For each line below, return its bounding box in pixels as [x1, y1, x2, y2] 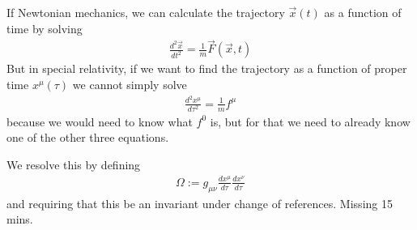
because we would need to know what [6, 113, 193, 130]
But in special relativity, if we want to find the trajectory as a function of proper [6, 60, 407, 77]
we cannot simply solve [72, 76, 187, 93]
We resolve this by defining [6, 156, 141, 173]
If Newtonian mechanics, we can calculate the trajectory [6, 4, 285, 20]
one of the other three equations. [6, 129, 169, 146]
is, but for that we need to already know [210, 113, 411, 130]
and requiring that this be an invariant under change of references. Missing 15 [6, 194, 393, 211]
